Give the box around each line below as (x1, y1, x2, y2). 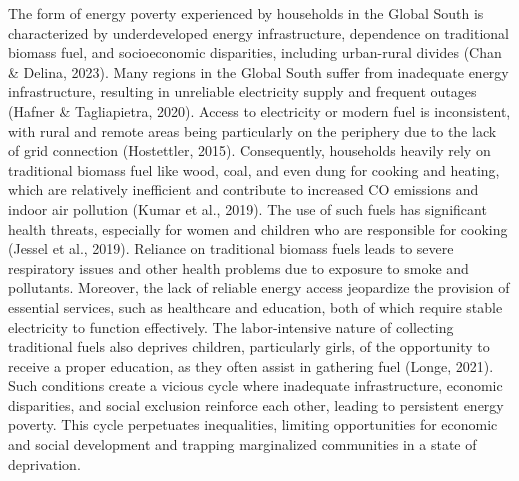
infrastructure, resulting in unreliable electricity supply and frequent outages (8, 81, 477, 102)
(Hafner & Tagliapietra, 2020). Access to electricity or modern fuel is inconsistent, (8, 100, 511, 121)
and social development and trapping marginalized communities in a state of (8, 434, 477, 455)
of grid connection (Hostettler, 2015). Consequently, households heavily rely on (8, 140, 491, 161)
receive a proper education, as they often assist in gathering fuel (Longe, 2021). (8, 355, 494, 376)
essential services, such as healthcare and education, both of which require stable (8, 296, 503, 317)
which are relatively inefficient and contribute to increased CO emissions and (8, 179, 479, 200)
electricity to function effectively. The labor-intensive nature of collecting (8, 316, 454, 337)
